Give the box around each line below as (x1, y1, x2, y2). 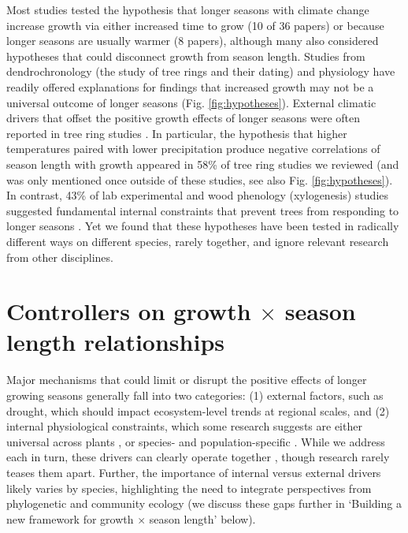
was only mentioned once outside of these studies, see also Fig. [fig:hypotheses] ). (6, 171, 393, 188)
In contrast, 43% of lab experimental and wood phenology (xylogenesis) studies (6, 187, 389, 203)
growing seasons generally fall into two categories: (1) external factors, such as (6, 387, 384, 403)
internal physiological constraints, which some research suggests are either (6, 418, 362, 434)
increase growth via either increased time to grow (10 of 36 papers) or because (6, 17, 384, 33)
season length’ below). (149, 510, 256, 527)
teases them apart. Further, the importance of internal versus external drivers (6, 464, 381, 480)
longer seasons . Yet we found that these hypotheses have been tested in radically (6, 218, 399, 234)
